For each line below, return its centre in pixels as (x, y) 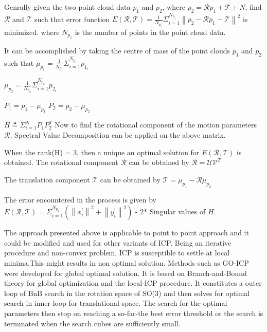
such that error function (72, 19)
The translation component (47, 179)
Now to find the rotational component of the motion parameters (156, 125)
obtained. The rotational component (61, 162)
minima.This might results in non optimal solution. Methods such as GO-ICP (127, 262)
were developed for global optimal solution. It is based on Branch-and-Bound (126, 273)
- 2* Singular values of (170, 211)
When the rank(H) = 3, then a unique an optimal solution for (102, 152)
